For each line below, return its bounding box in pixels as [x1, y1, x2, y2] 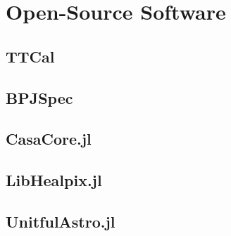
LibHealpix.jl [6, 169, 102, 191]
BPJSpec [6, 86, 73, 108]
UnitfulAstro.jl [6, 210, 115, 232]
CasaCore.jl [6, 128, 92, 150]
